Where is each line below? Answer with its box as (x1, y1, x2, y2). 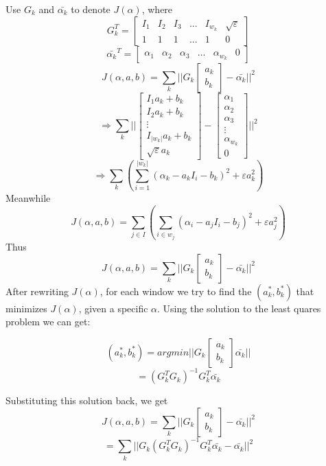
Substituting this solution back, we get (5, 393, 168, 408)
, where (141, 2, 173, 16)
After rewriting (5, 283, 69, 298)
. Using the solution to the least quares (157, 301, 321, 315)
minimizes (5, 301, 47, 315)
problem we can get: (5, 314, 91, 329)
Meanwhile (5, 191, 51, 205)
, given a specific (78, 301, 148, 315)
